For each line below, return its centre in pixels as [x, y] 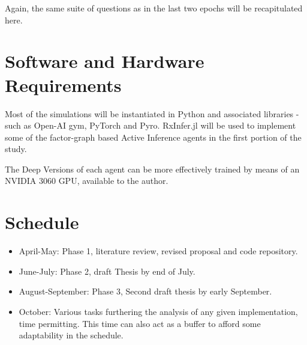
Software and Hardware [105, 61]
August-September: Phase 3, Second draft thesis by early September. [145, 291]
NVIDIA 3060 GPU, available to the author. [87, 181]
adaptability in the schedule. [71, 335]
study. [16, 149]
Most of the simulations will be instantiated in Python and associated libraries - [152, 113]
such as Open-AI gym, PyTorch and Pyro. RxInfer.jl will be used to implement [151, 125]
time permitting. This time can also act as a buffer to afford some [140, 323]
